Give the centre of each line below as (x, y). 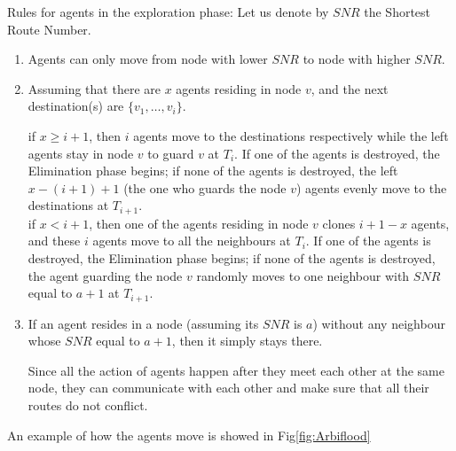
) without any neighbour (379, 323)
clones (339, 223)
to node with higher (357, 59)
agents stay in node (81, 153)
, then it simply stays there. (247, 341)
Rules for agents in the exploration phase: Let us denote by (168, 12)
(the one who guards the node (205, 187)
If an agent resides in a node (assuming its (143, 323)
